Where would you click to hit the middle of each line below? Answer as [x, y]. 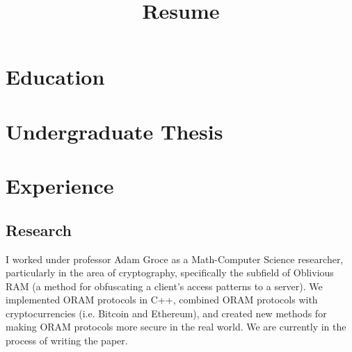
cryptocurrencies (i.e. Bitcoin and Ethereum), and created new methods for [166, 313]
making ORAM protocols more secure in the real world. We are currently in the [176, 327]
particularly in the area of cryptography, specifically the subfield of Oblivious [170, 273]
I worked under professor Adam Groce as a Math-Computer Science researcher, [175, 259]
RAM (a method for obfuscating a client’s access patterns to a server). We [164, 286]
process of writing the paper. [67, 341]
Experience [60, 186]
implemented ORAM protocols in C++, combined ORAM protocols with [162, 300]
